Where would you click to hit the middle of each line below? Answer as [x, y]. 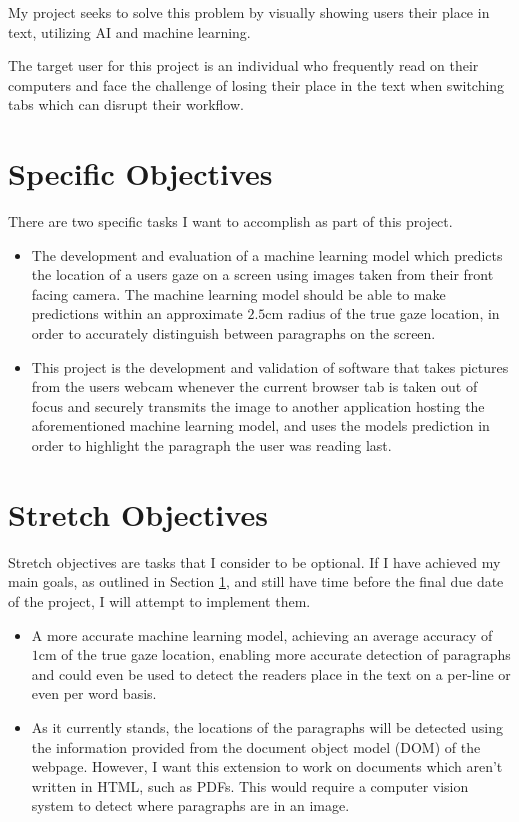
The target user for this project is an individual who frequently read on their [243, 65]
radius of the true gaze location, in [393, 313]
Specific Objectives [140, 173]
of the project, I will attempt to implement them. [159, 600]
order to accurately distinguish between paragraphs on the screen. [233, 333]
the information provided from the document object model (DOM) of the [256, 746]
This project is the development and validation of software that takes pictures [270, 366]
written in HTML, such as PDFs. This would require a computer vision [250, 785]
